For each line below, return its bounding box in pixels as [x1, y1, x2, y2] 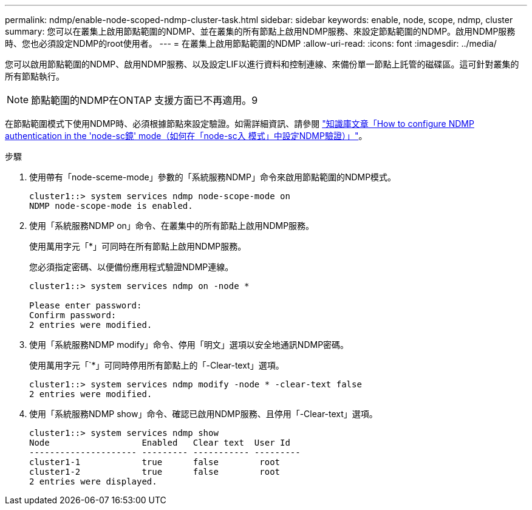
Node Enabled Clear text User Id [29, 438, 290, 447]
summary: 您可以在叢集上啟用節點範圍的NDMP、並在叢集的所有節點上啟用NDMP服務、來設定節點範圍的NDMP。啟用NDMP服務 [5, 26, 516, 36]
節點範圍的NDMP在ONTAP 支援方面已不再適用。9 [31, 94, 258, 106]
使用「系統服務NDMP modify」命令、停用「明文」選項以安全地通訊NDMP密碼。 [29, 339, 349, 350]
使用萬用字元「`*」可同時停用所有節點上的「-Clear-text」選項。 [29, 360, 284, 370]
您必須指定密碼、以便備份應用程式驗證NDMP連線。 [29, 262, 234, 272]
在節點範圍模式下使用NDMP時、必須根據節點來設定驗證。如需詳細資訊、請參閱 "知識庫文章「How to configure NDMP [5, 118, 474, 129]
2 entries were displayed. [29, 477, 157, 486]
